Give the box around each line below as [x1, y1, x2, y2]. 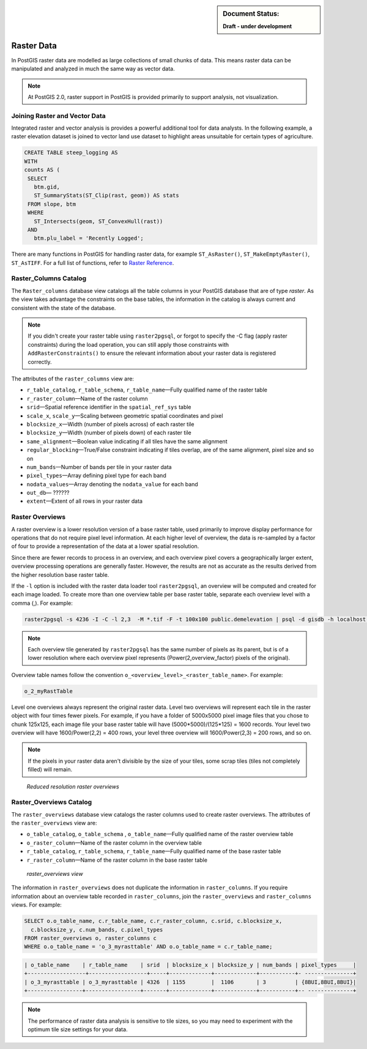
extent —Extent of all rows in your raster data [26, 497, 143, 505]
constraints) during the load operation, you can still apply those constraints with [28, 341, 229, 348]
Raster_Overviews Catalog [11, 798, 92, 807]
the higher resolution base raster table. [11, 571, 109, 578]
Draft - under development [223, 23, 292, 30]
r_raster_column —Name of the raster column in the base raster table [26, 856, 208, 864]
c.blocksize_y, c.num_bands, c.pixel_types [31, 926, 163, 933]
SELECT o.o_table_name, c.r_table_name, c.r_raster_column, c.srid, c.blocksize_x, [24, 917, 283, 925]
